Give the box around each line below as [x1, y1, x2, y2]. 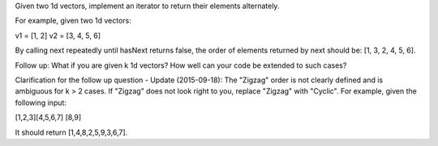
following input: [15, 98, 67, 107]
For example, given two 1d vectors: [15, 16, 131, 26]
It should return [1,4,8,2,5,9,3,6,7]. [15, 127, 128, 137]
